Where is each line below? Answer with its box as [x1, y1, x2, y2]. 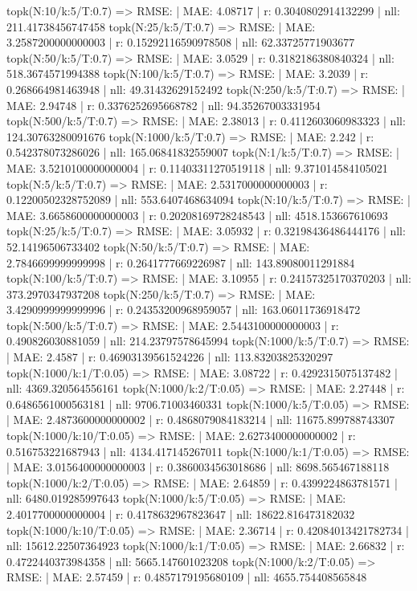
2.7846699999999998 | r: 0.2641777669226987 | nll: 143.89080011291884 [6, 254, 355, 271]
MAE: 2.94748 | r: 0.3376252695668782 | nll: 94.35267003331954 [6, 96, 321, 113]
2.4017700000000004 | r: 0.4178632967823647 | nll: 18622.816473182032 [6, 506, 355, 522]
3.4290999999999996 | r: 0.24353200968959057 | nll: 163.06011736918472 [6, 301, 361, 318]
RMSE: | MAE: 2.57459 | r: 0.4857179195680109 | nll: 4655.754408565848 [6, 569, 367, 585]
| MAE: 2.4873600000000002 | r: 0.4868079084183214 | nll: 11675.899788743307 [6, 411, 395, 428]
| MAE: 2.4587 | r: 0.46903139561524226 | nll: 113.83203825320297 [6, 348, 333, 365]
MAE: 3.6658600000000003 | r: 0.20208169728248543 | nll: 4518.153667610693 [6, 206, 388, 223]
